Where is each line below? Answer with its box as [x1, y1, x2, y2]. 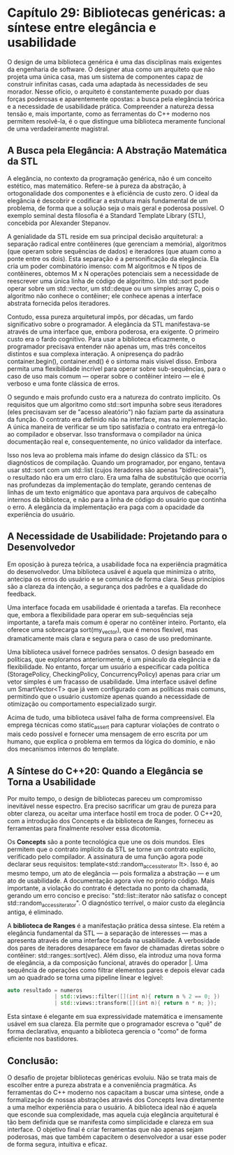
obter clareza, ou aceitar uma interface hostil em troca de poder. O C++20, [7, 809, 222, 818]
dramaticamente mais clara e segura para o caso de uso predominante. [7, 634, 213, 643]
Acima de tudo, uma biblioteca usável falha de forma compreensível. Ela [7, 714, 215, 722]
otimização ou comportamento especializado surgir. [7, 700, 157, 708]
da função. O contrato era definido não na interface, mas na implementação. [7, 415, 228, 423]
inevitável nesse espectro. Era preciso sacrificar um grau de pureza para [7, 802, 217, 810]
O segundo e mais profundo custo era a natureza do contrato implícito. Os [7, 392, 221, 401]
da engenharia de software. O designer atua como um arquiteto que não [7, 65, 215, 73]
